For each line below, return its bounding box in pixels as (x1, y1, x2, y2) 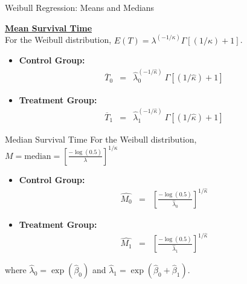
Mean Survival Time (5, 21, 92, 34)
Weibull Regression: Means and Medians (5, 1, 155, 13)
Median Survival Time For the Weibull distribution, (5, 132, 197, 145)
